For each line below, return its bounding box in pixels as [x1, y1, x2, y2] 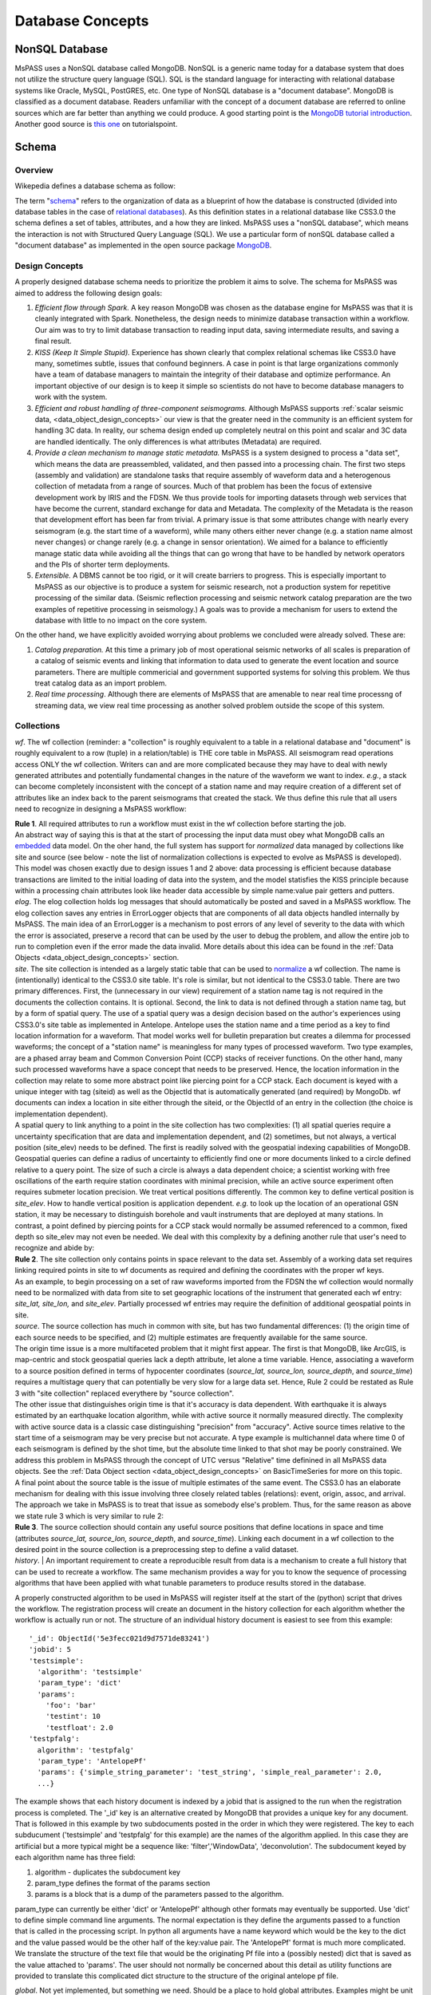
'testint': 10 [45, 1712, 101, 1721]
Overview [14, 164, 53, 176]
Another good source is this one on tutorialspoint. [14, 120, 178, 129]
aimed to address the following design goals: [14, 288, 163, 298]
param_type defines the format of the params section [34, 1878, 211, 1887]
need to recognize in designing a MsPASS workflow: [14, 804, 187, 814]
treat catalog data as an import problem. [34, 678, 168, 688]
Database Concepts [14, 12, 149, 30]
